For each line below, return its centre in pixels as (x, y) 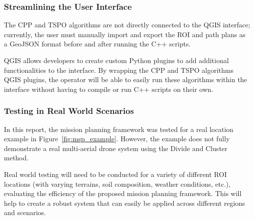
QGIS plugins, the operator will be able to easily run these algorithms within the (126, 79)
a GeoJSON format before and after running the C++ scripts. (97, 44)
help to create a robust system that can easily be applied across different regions (125, 203)
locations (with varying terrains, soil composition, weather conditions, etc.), (117, 184)
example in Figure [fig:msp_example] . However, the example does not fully (117, 139)
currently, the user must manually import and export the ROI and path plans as (125, 34)
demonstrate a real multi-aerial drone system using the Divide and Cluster (116, 148)
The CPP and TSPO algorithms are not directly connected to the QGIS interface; (127, 25)
